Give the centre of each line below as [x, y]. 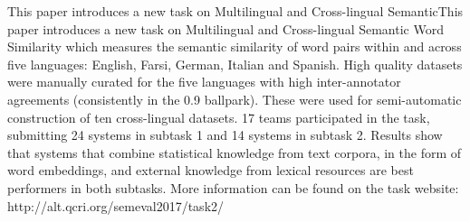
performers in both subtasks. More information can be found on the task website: [233, 187]
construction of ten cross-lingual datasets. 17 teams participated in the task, [219, 117]
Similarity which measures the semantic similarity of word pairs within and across [235, 46]
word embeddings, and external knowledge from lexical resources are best [211, 170]
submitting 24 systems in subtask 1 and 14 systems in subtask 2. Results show [225, 135]
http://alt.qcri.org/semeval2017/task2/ [116, 205]
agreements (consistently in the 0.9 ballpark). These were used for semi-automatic [235, 99]
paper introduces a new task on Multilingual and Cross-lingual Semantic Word [225, 28]
